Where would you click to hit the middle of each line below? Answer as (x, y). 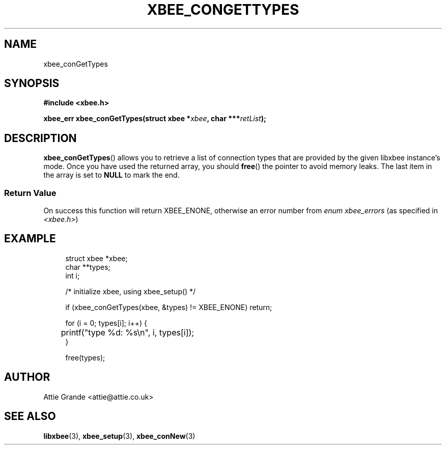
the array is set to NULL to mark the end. (111, 175)
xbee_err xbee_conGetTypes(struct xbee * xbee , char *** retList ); (155, 119)
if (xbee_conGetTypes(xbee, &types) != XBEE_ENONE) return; (169, 307)
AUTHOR (27, 377)
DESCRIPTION (40, 138)
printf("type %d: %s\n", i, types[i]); (128, 332)
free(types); (85, 357)
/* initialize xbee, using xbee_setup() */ (131, 291)
